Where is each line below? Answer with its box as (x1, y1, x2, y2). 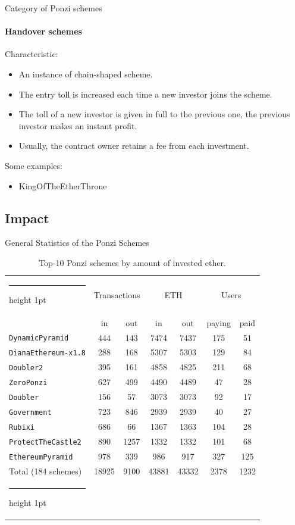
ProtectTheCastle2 (9, 437, 81, 446)
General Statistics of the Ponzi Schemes (5, 236, 149, 249)
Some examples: (5, 159, 62, 171)
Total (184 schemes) (9, 464, 82, 477)
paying (206, 316, 231, 329)
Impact (5, 208, 49, 227)
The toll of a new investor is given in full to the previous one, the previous (18, 108, 290, 120)
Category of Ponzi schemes (5, 2, 102, 14)
